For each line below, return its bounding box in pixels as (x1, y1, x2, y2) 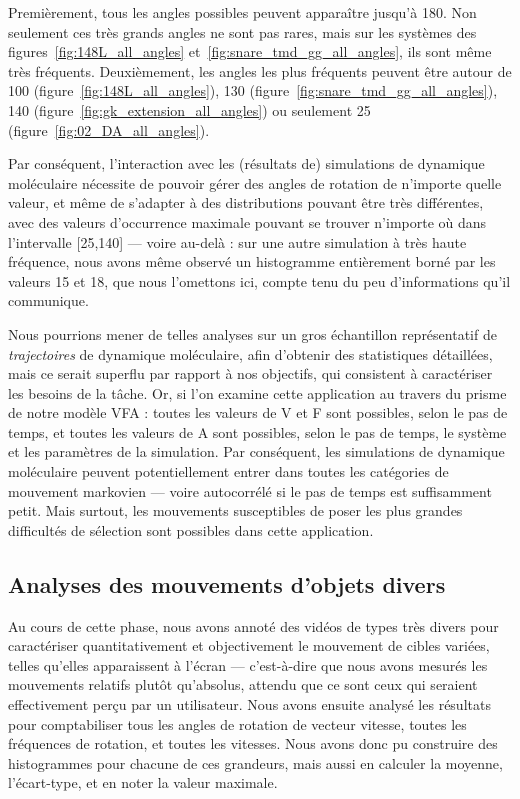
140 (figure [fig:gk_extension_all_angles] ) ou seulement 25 (8, 99, 371, 120)
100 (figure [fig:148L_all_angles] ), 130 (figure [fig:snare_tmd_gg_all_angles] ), (8, 80, 498, 101)
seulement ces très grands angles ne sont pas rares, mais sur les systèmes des (8, 21, 477, 42)
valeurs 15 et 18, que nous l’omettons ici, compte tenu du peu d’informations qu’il (8, 270, 511, 291)
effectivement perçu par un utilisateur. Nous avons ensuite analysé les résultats (8, 694, 491, 715)
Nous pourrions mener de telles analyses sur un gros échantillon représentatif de (8, 323, 497, 344)
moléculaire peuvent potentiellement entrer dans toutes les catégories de (8, 461, 449, 482)
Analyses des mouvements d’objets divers (8, 568, 446, 599)
